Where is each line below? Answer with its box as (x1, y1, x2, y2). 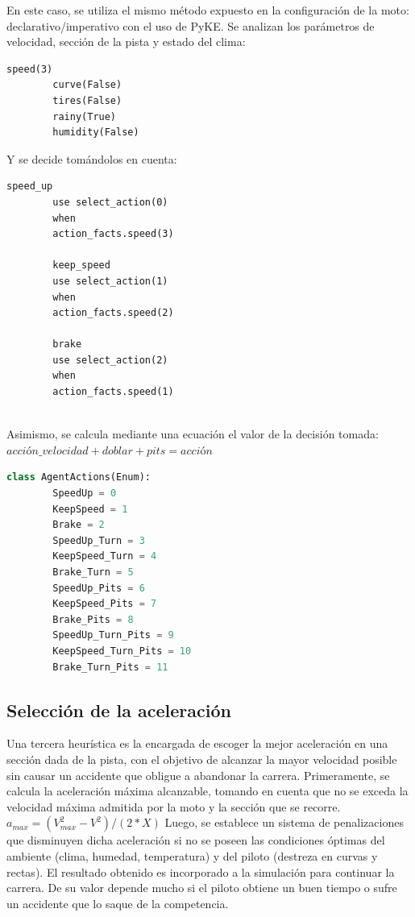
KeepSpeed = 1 (52, 503, 128, 515)
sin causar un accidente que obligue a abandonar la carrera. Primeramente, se (6, 766, 390, 783)
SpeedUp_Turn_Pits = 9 (52, 629, 174, 641)
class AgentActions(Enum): (6, 471, 151, 483)
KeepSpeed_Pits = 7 (52, 598, 157, 610)
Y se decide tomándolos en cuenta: (6, 150, 177, 167)
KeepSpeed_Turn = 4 (52, 550, 157, 562)
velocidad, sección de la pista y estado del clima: (6, 33, 246, 50)
